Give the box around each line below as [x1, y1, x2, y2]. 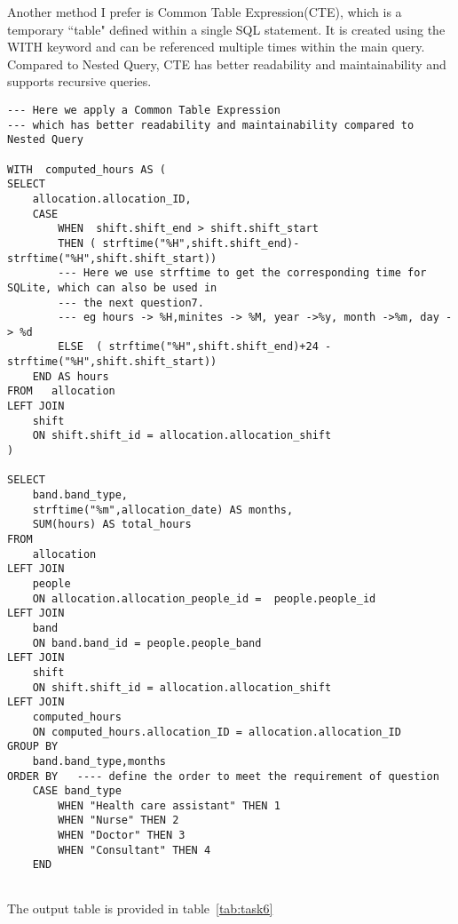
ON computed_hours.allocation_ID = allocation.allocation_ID [32, 725, 401, 738]
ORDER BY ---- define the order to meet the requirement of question [7, 769, 439, 783]
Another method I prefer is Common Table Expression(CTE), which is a [7, 3, 402, 20]
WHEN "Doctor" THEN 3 [58, 829, 186, 842]
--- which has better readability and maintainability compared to [7, 118, 415, 131]
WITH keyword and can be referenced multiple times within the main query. [7, 37, 425, 56]
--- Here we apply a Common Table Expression [7, 103, 280, 116]
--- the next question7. [58, 296, 204, 309]
